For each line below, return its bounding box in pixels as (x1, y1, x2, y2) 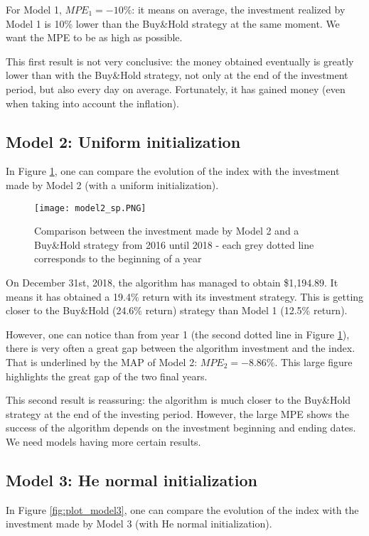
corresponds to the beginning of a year (34, 251, 202, 266)
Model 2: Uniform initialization (6, 130, 241, 152)
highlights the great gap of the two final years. (6, 368, 208, 383)
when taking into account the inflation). (6, 95, 179, 110)
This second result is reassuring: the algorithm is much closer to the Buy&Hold (6, 392, 351, 407)
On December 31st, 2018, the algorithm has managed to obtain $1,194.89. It (6, 274, 338, 289)
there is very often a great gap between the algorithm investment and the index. (6, 341, 355, 355)
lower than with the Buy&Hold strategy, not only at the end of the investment (6, 68, 348, 82)
